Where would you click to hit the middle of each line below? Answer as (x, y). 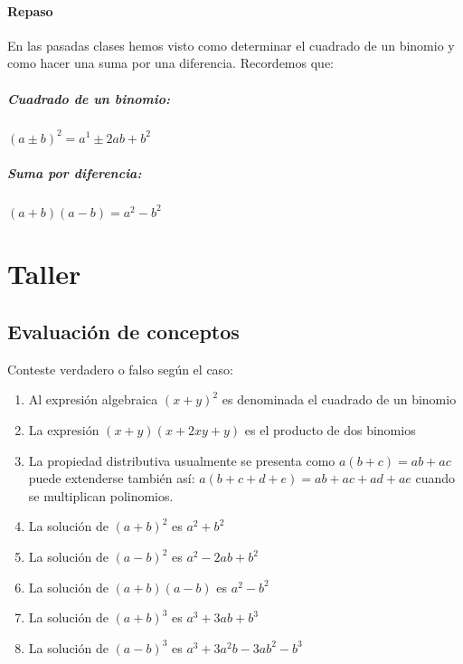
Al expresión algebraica (93, 399)
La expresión (64, 430)
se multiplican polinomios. (101, 495)
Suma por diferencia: (75, 172)
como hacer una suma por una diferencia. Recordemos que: (170, 63)
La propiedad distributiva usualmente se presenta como (182, 460)
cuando (435, 478)
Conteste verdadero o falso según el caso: (121, 369)
